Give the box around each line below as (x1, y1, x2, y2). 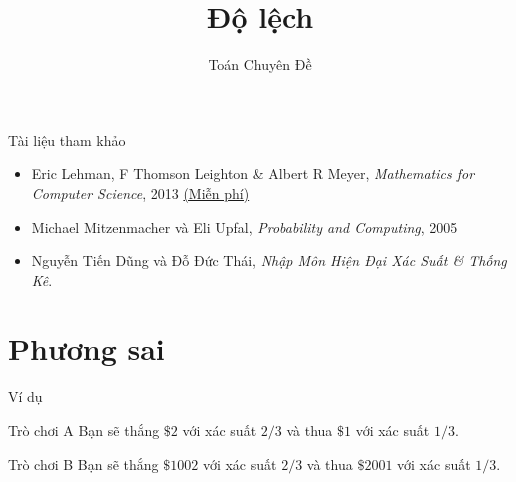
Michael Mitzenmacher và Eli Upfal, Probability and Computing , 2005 (31, 216, 458, 237)
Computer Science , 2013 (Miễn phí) (31, 182, 250, 203)
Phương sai (8, 328, 165, 369)
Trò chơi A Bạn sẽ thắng (8, 420, 160, 440)
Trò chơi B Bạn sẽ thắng (8, 453, 159, 474)
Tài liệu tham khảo (8, 129, 126, 150)
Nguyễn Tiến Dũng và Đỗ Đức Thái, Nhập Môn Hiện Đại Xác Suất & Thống (31, 250, 507, 271)
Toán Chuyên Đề (208, 54, 312, 75)
